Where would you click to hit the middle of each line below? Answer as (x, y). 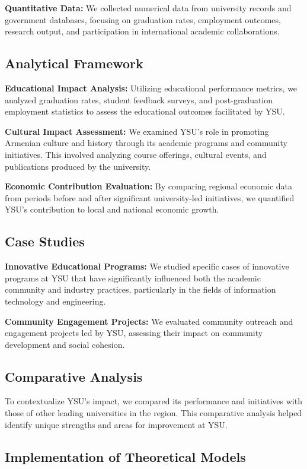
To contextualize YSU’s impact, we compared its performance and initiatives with (153, 401)
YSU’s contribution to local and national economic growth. (112, 209)
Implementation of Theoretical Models (125, 456)
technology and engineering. (55, 301)
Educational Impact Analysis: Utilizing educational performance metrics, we (151, 88)
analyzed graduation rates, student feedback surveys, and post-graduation (139, 99)
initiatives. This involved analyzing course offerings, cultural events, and (136, 154)
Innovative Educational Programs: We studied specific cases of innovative (147, 266)
